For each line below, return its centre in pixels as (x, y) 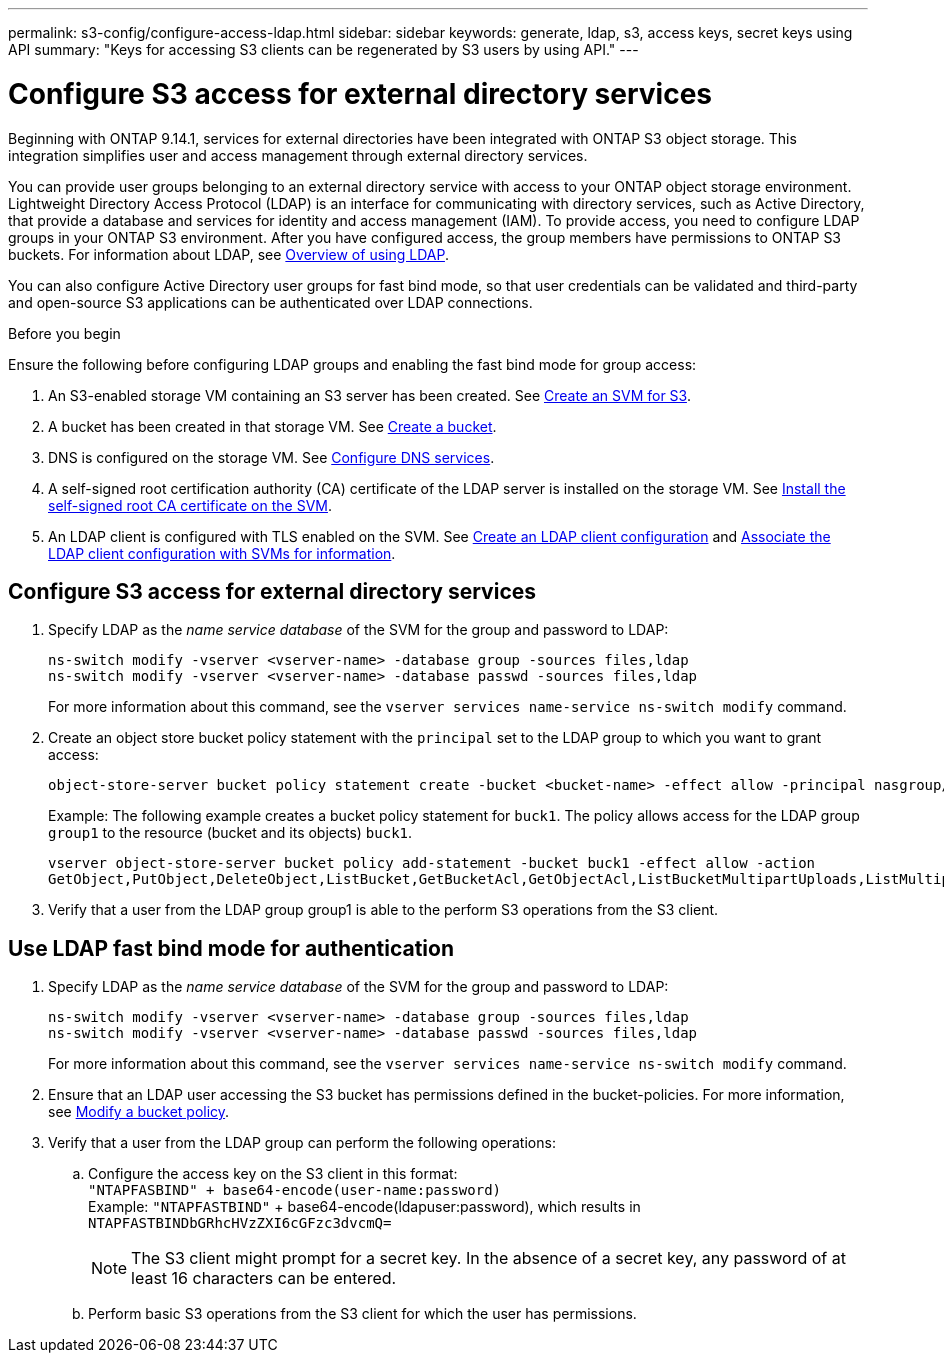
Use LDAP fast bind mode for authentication (231, 948)
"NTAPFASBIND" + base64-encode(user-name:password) (295, 1190)
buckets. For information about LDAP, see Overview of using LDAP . (228, 254)
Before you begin (64, 333)
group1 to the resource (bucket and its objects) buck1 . (230, 833)
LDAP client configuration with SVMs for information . (222, 553)
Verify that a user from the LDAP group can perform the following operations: (302, 1143)
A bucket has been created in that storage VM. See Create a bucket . (272, 426)
